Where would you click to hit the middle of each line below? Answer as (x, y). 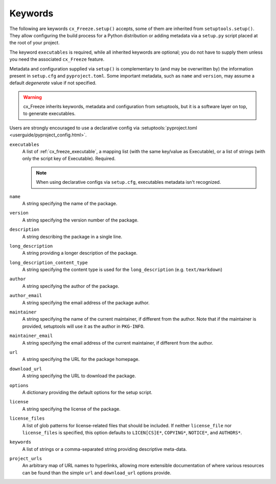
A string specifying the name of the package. (70, 203)
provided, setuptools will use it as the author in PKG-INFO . (84, 326)
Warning (32, 97)
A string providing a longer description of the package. (80, 253)
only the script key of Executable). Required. (69, 159)
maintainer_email (31, 336)
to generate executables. (50, 114)
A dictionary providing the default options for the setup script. (87, 392)
